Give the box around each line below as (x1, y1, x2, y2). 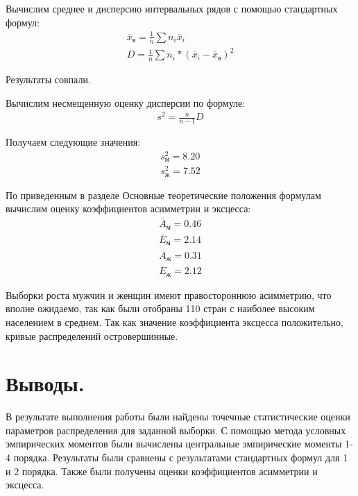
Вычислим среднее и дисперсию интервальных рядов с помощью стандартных (6, 1, 338, 15)
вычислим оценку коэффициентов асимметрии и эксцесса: (6, 201, 251, 216)
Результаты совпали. (6, 71, 91, 86)
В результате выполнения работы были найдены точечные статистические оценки (6, 409, 350, 424)
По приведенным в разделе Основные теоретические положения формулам (6, 187, 321, 202)
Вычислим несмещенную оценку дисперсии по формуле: (6, 95, 246, 110)
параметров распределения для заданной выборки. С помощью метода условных (6, 422, 346, 437)
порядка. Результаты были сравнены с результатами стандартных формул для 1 (13, 450, 348, 465)
